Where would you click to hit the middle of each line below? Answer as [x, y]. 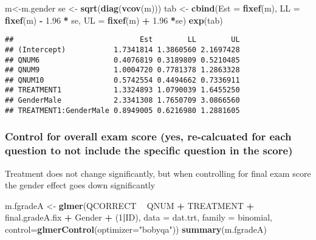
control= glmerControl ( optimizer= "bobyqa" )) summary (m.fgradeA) [136, 229]
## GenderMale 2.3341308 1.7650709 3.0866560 [122, 101]
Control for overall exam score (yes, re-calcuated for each [148, 136]
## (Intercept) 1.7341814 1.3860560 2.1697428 [122, 50]
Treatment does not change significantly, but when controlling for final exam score [158, 173]
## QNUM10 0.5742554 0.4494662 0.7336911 [122, 80]
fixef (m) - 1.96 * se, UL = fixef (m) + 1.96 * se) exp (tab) [114, 20]
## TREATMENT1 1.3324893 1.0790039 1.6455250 [122, 90]
